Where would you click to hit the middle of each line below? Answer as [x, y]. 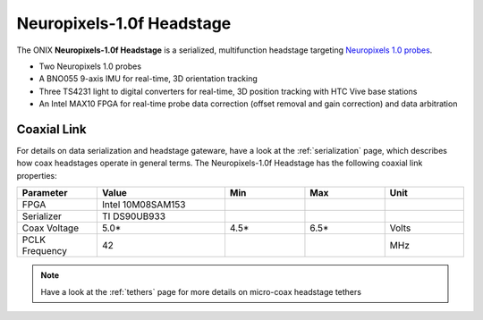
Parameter [45, 193]
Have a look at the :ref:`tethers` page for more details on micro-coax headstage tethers [201, 291]
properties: [37, 175]
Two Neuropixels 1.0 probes [90, 66]
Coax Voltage [51, 228]
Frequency [44, 251]
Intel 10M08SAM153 [144, 205]
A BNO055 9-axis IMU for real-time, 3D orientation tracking [148, 79]
